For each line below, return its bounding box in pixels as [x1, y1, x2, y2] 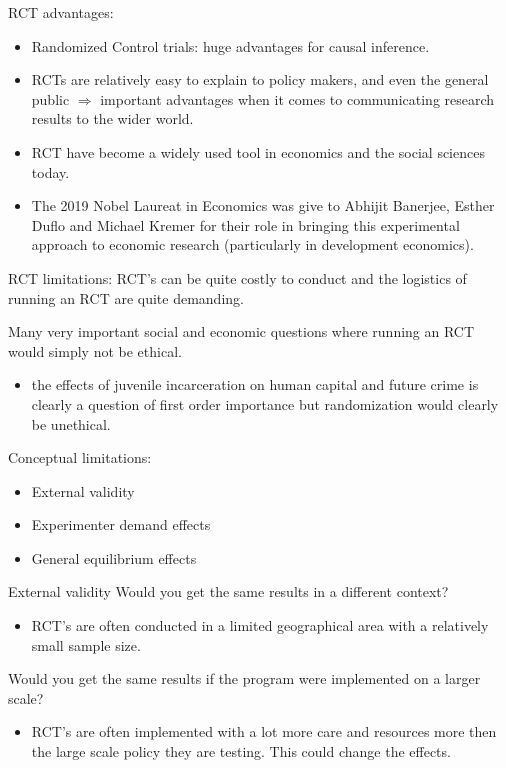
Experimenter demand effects [31, 514, 211, 535]
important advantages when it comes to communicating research [100, 88, 495, 109]
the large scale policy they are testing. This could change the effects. [31, 741, 451, 762]
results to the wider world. [31, 108, 194, 129]
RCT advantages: [8, 2, 114, 22]
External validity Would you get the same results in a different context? [8, 581, 449, 602]
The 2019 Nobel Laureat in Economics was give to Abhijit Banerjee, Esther [31, 195, 495, 216]
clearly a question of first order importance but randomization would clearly [31, 393, 499, 414]
